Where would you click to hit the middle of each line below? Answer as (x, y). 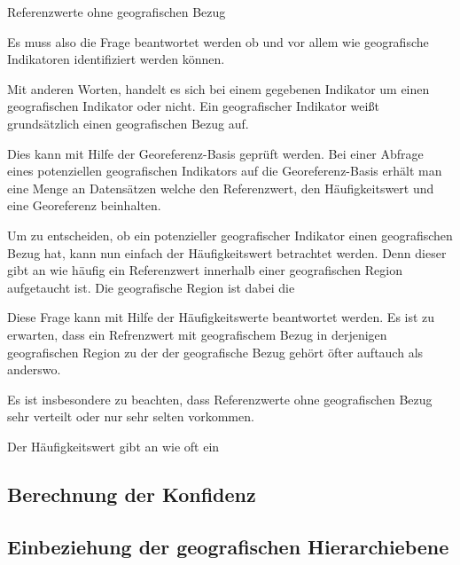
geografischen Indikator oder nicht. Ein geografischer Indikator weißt (193, 106)
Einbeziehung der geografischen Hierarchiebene (228, 546)
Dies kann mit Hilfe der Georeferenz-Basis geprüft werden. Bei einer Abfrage (215, 153)
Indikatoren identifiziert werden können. (116, 59)
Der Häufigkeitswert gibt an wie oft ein (113, 446)
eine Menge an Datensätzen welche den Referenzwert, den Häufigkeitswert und (221, 188)
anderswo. (34, 369)
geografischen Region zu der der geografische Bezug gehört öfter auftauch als (215, 352)
